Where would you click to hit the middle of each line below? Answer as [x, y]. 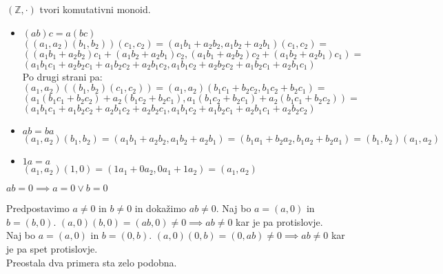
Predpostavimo [38, 208]
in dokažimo [161, 208]
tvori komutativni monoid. [95, 9]
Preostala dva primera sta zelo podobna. [92, 262]
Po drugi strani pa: [62, 76]
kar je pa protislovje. [279, 221]
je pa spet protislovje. [52, 248]
